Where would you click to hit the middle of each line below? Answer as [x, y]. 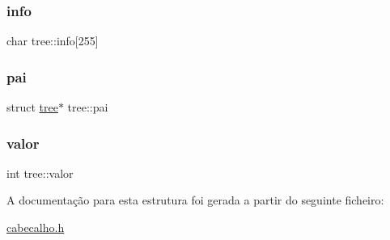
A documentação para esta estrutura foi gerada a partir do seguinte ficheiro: [195, 200]
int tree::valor [40, 173]
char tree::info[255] [53, 41]
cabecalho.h [36, 227]
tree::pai [88, 107]
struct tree [32, 107]
